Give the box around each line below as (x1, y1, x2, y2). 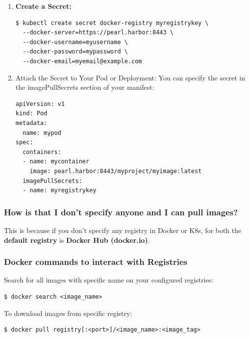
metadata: (15, 119, 48, 127)
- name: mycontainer (23, 158, 90, 165)
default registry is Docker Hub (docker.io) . (4, 234, 150, 245)
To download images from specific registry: (4, 308, 132, 318)
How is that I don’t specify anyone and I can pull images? (4, 206, 238, 218)
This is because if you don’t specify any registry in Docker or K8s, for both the (4, 225, 242, 235)
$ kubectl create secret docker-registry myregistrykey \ (15, 19, 209, 26)
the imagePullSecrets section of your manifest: (15, 82, 154, 92)
